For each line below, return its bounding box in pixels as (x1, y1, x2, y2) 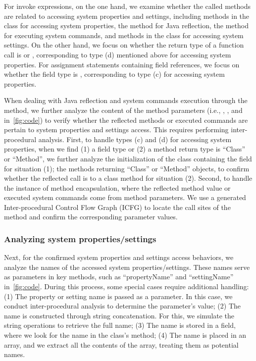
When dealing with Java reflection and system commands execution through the (4, 95, 248, 105)
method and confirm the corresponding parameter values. (4, 211, 178, 222)
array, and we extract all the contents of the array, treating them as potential (4, 339, 239, 350)
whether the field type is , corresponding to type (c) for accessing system (4, 69, 225, 79)
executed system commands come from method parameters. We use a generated (4, 192, 246, 203)
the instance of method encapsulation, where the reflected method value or (4, 182, 231, 193)
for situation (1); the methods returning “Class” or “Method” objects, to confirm (4, 163, 250, 173)
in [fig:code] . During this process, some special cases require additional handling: (4, 281, 249, 292)
